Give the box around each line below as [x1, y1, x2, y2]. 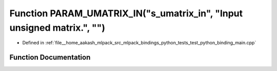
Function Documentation [9, 53, 91, 62]
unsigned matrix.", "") [9, 22, 105, 33]
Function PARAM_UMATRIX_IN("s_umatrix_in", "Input [9, 8, 243, 19]
